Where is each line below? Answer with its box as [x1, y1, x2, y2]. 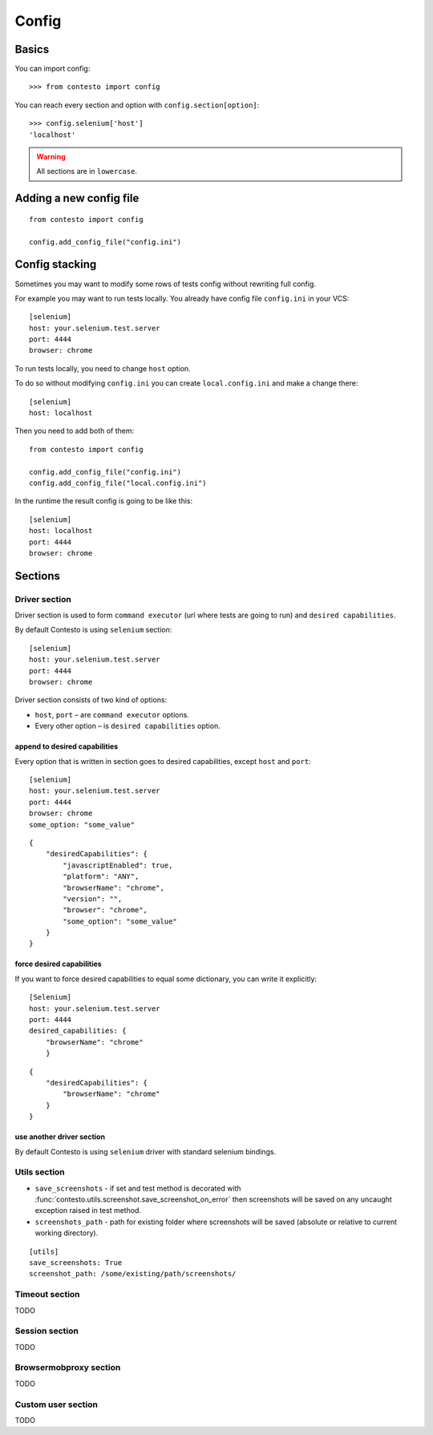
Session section [14, 1325, 79, 1336]
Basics [14, 42, 50, 56]
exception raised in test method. [34, 1206, 142, 1215]
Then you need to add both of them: [14, 426, 135, 436]
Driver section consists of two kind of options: [14, 695, 168, 705]
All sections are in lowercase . [36, 167, 138, 176]
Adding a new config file [14, 192, 140, 205]
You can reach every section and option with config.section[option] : [14, 100, 260, 110]
